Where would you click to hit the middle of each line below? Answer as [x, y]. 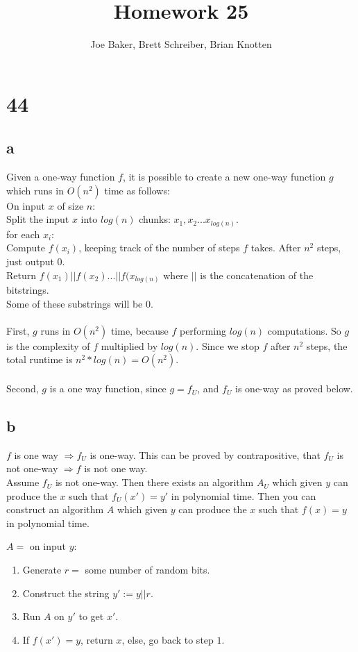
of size [70, 205]
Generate [42, 570]
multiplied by [129, 345]
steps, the [327, 345]
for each [23, 234]
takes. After [276, 248]
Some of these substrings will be [75, 303]
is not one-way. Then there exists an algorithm [154, 482]
